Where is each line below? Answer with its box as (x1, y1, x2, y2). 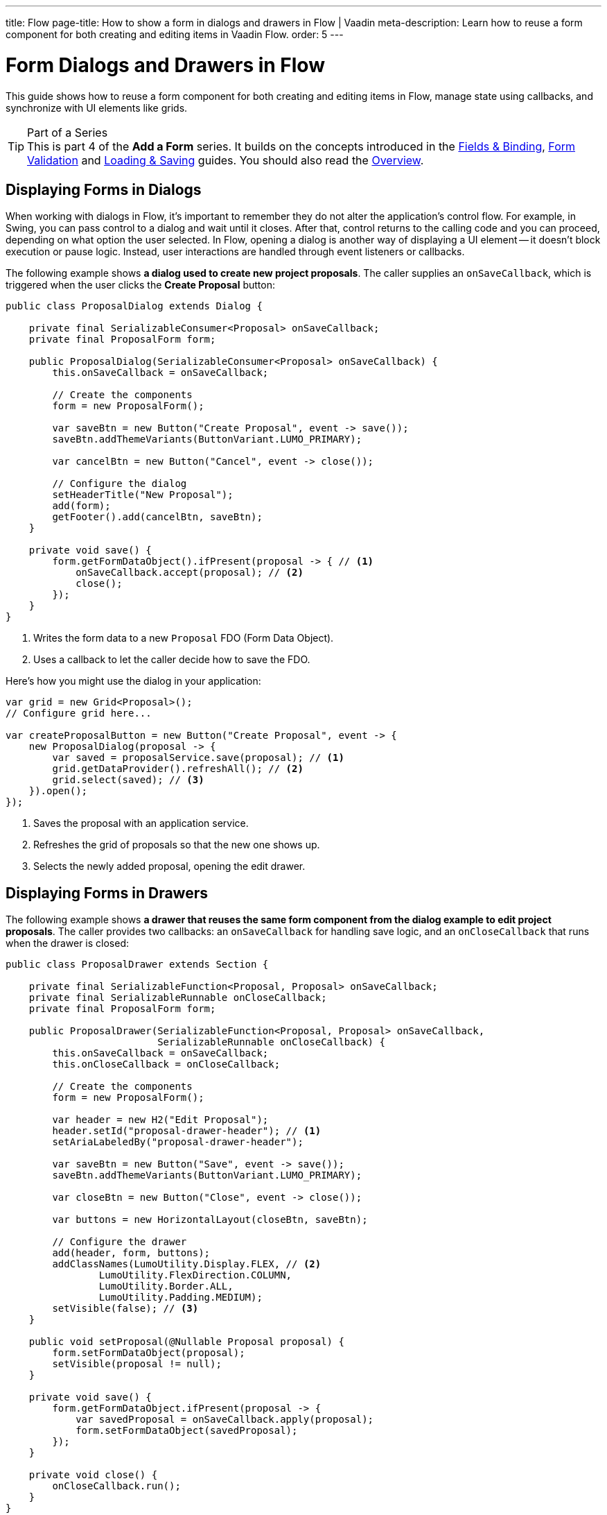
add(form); (52, 500, 111, 512)
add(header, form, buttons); (52, 1247, 211, 1259)
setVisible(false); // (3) (52, 1303, 199, 1315)
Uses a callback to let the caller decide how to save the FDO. (33, 653, 310, 666)
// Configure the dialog (52, 478, 187, 490)
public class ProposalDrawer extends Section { (6, 959, 269, 970)
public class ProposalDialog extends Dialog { (6, 300, 263, 312)
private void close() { (28, 1469, 158, 1481)
